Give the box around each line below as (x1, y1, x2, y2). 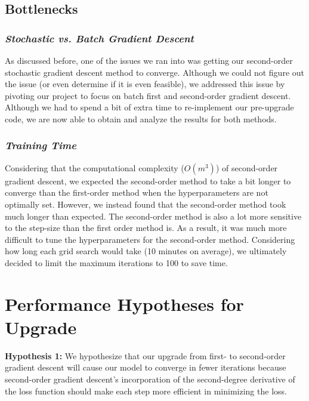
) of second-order (215, 161, 278, 174)
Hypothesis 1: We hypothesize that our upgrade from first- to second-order (5, 349, 286, 362)
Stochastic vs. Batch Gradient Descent (5, 30, 194, 45)
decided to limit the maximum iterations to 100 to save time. (5, 256, 228, 269)
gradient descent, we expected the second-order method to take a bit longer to (5, 174, 291, 187)
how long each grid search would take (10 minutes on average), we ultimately (5, 245, 287, 257)
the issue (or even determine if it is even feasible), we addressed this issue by (5, 78, 285, 90)
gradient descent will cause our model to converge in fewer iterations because (5, 361, 286, 374)
